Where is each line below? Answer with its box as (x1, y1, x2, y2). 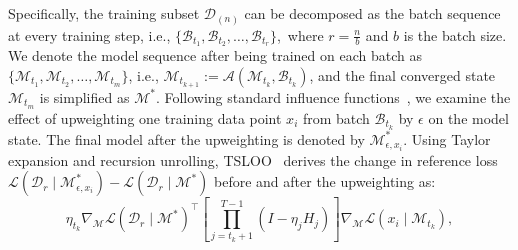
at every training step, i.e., (8, 24, 171, 45)
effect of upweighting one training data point (8, 107, 282, 128)
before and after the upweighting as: (214, 171, 436, 192)
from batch (302, 107, 370, 128)
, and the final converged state (309, 64, 496, 85)
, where (276, 24, 324, 45)
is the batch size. (403, 24, 507, 45)
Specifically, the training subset (8, 3, 200, 23)
